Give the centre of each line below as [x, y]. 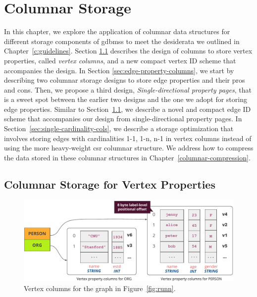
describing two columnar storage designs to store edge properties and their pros [125, 80]
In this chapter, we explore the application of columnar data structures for [117, 31]
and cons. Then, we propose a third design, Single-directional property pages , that [128, 89]
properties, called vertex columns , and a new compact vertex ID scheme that [120, 60]
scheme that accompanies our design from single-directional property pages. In [123, 119]
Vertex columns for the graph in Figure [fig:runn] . [100, 288]
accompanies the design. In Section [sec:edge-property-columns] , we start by [119, 70]
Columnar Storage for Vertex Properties [110, 184]
